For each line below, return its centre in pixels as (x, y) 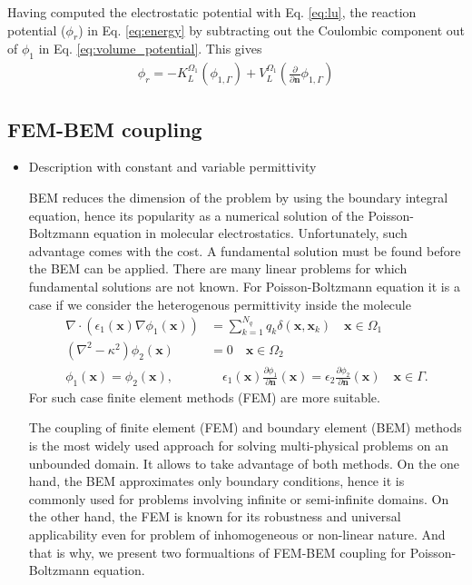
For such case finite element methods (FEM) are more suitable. (204, 397)
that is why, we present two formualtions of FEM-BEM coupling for (217, 552)
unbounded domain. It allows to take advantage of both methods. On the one (244, 463)
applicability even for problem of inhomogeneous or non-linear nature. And (237, 534)
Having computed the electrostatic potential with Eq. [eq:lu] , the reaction (212, 12)
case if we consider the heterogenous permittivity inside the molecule (220, 304)
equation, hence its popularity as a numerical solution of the (196, 215)
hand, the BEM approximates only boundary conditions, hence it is (216, 481)
